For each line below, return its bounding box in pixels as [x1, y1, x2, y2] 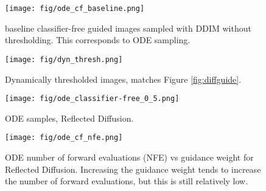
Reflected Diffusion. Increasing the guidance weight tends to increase [5, 162, 261, 175]
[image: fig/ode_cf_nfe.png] [5, 133, 123, 142]
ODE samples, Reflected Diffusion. [5, 111, 134, 124]
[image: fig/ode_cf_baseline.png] [5, 4, 145, 13]
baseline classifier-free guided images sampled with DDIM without [5, 21, 251, 34]
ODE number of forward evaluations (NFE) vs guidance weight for [5, 151, 254, 163]
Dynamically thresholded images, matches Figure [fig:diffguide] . [5, 72, 242, 85]
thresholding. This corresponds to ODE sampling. [5, 33, 191, 46]
